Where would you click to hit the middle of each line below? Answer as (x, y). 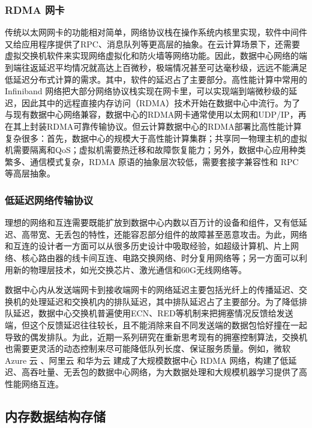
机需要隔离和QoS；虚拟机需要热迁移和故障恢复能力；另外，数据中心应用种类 (155, 150)
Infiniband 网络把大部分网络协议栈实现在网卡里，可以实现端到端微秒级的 (147, 91)
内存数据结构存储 (55, 416)
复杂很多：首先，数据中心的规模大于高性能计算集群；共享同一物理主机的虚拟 (156, 138)
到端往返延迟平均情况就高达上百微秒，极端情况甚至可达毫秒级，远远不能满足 (156, 67)
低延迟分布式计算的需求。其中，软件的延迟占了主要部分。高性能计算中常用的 (156, 79)
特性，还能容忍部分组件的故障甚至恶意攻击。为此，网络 (198, 234)
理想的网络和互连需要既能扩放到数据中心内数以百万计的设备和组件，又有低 (152, 222)
